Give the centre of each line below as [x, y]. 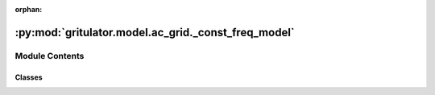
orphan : [29, 9]
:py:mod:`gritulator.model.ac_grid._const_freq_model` [155, 32]
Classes [29, 77]
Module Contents [50, 56]
